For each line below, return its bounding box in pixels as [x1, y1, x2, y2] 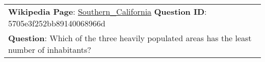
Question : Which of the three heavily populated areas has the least [8, 32, 252, 44]
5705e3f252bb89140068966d [8, 17, 105, 29]
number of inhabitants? [8, 44, 91, 55]
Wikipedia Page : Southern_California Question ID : [8, 6, 207, 17]
